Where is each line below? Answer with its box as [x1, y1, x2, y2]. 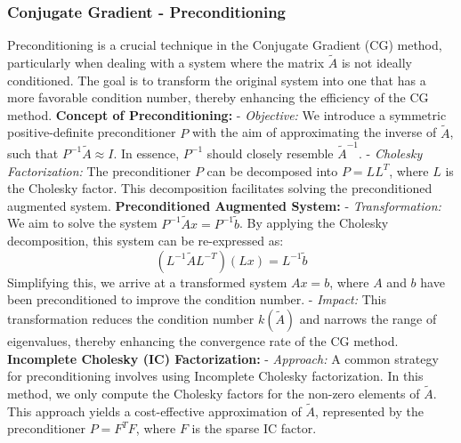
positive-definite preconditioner [7, 123, 176, 141]
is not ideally [341, 53, 413, 72]
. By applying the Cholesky [239, 213, 389, 232]
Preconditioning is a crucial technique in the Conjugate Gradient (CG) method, [7, 36, 442, 54]
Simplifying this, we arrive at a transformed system [7, 272, 287, 291]
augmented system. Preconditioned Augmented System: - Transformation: [7, 196, 441, 214]
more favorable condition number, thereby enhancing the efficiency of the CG [7, 88, 429, 107]
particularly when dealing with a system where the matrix [7, 53, 325, 72]
